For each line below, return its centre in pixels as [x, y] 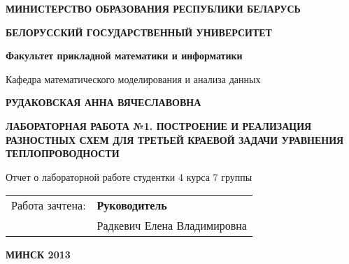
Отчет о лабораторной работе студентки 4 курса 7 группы [129, 176]
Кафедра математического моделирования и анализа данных [133, 79]
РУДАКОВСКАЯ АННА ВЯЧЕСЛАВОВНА [104, 102]
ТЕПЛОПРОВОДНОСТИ [63, 153]
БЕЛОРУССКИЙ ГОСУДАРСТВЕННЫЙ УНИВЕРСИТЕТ [139, 32]
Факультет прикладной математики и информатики [124, 56]
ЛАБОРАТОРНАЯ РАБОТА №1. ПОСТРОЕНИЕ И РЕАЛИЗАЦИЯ [159, 125]
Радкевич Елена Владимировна [172, 226]
